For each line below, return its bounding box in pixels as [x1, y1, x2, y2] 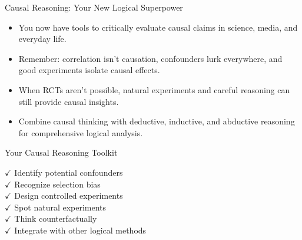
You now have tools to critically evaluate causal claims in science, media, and [18, 21, 298, 33]
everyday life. [18, 32, 67, 45]
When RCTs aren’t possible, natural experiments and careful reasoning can [18, 83, 290, 96]
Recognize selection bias [14, 177, 101, 190]
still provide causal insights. [18, 95, 119, 107]
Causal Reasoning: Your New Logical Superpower [5, 1, 183, 13]
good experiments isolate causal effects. [18, 64, 160, 76]
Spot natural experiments [14, 200, 107, 213]
